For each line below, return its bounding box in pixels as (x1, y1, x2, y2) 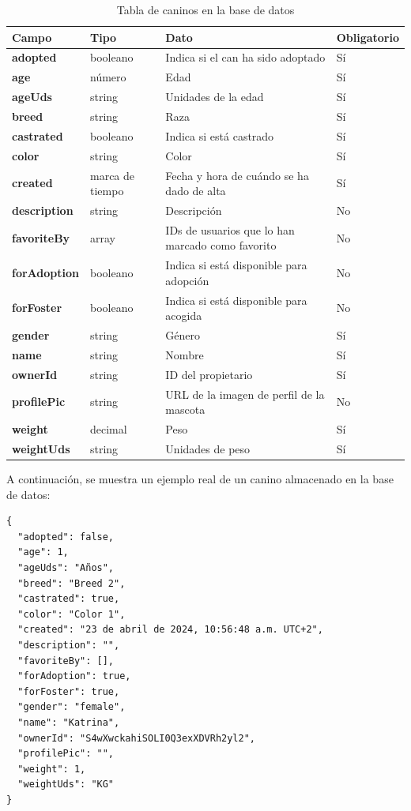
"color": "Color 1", (17, 608, 126, 620)
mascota (165, 401, 205, 418)
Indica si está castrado (165, 127, 274, 144)
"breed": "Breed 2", (17, 577, 126, 589)
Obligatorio (336, 28, 399, 45)
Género (165, 327, 201, 344)
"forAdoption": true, (17, 670, 131, 682)
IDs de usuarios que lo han (165, 221, 295, 238)
